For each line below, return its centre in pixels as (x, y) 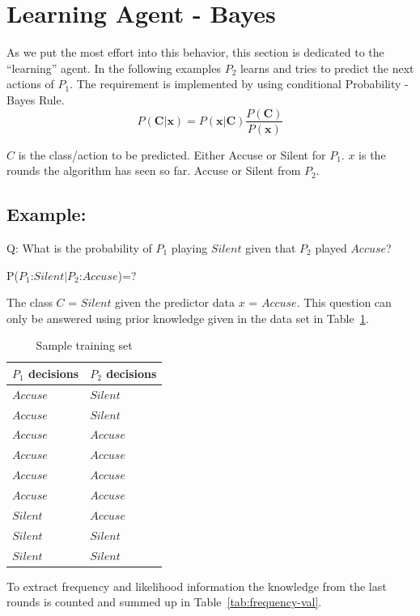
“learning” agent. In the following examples (114, 68)
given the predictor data (175, 302)
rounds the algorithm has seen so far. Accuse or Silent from (154, 170)
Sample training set (84, 345)
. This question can (344, 302)
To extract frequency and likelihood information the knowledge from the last (197, 586)
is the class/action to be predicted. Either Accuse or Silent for (172, 154)
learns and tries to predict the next (327, 68)
